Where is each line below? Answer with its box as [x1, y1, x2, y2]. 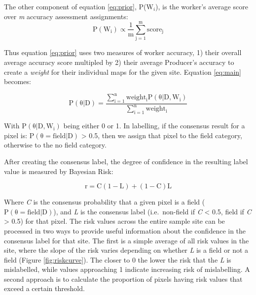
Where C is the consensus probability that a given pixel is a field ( [4, 197, 205, 207]
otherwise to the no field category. [4, 140, 107, 150]
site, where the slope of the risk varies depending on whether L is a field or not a [4, 245, 249, 255]
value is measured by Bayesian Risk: [4, 166, 113, 176]
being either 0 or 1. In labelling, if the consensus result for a [63, 120, 245, 131]
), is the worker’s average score [155, 1, 248, 11]
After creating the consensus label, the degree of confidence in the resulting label [4, 156, 248, 166]
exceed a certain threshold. [4, 283, 85, 294]
